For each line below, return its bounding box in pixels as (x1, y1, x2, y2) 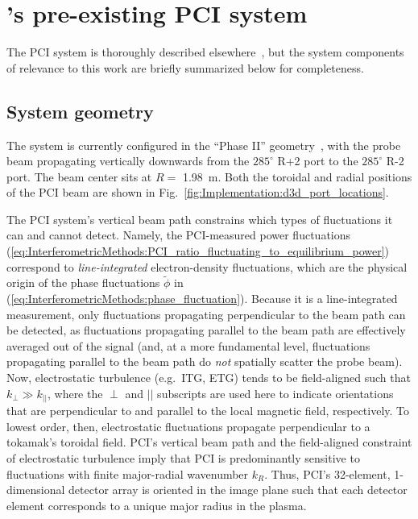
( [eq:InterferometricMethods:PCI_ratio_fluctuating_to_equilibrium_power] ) (6, 243, 390, 259)
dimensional (6, 481, 65, 498)
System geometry (6, 98, 154, 123)
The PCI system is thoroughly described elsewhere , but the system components (6, 44, 404, 60)
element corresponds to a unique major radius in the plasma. (6, 496, 307, 513)
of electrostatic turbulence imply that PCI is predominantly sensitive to (6, 449, 360, 466)
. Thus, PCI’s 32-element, (264, 465, 391, 482)
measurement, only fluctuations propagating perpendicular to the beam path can (6, 305, 406, 322)
